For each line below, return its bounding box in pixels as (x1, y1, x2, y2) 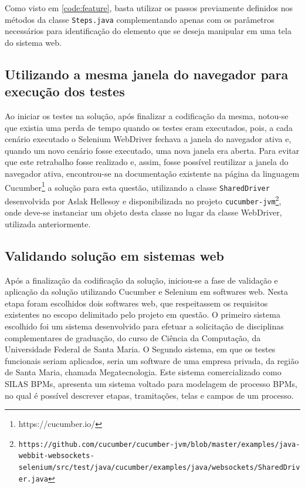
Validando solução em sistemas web (5, 246, 224, 264)
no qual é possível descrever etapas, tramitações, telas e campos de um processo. (5, 389, 294, 401)
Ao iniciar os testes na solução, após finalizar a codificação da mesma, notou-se (5, 110, 289, 122)
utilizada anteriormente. (5, 217, 91, 230)
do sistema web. (5, 36, 62, 48)
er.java (18, 474, 48, 483)
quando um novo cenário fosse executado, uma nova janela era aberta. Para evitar (5, 144, 300, 156)
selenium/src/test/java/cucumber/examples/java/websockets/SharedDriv (18, 463, 300, 472)
